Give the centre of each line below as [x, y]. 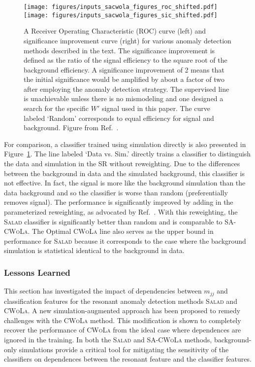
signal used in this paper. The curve [156, 108]
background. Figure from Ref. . [71, 128]
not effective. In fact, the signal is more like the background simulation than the [125, 183]
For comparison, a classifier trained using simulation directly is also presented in [125, 144]
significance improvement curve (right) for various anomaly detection [127, 40]
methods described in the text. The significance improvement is [119, 50]
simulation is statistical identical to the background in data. [94, 250]
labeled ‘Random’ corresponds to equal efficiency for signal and [119, 118]
